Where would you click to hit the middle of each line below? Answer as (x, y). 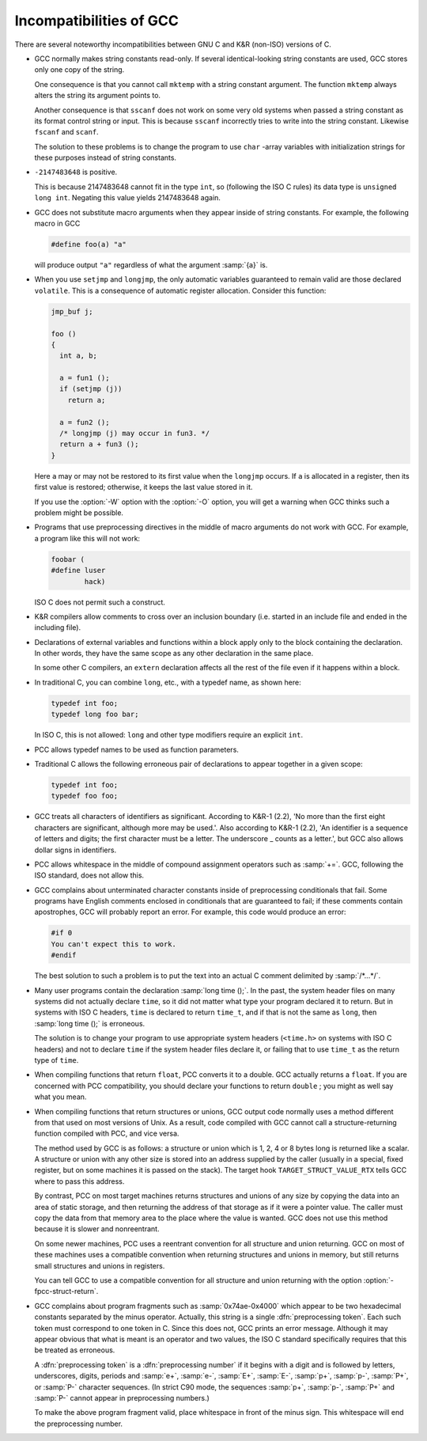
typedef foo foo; (85, 796)
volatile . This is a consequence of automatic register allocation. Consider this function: (180, 290)
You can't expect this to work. (114, 944)
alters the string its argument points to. (98, 96)
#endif (64, 955)
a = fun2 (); (85, 422)
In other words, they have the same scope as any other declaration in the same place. (174, 654)
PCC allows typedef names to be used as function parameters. (136, 749)
